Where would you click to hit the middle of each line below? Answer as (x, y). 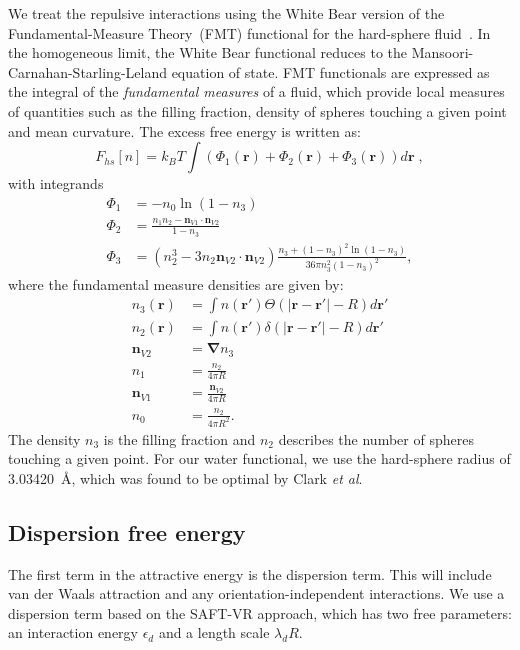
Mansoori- (442, 52)
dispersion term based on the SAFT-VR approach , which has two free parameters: (260, 612)
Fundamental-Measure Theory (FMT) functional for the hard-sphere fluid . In (249, 32)
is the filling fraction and (179, 438)
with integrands (56, 183)
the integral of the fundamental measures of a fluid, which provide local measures (256, 91)
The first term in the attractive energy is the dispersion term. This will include (250, 573)
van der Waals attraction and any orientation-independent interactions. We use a (256, 593)
